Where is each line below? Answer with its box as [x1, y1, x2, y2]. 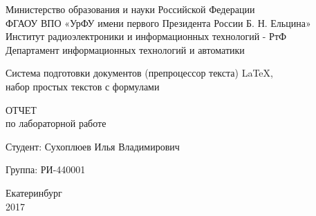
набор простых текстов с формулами [6, 79, 160, 93]
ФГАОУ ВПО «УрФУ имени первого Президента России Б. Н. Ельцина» [6, 15, 311, 30]
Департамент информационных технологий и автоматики [6, 42, 245, 57]
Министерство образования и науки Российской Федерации [6, 2, 255, 16]
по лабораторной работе [6, 116, 106, 130]
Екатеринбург [6, 185, 62, 199]
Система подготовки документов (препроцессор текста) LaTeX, [6, 66, 273, 80]
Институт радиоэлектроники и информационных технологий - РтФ [6, 29, 287, 43]
